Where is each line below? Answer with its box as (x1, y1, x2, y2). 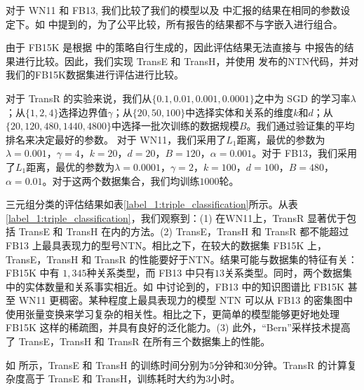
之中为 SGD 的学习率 (254, 90, 351, 105)
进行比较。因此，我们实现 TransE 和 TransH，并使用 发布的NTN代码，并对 (15, 53, 359, 68)
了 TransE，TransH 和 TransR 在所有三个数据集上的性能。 (6, 334, 271, 349)
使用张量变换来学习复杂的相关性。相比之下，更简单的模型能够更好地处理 (6, 306, 339, 321)
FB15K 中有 (6, 265, 60, 280)
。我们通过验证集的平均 (246, 118, 355, 133)
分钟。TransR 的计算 (253, 357, 347, 372)
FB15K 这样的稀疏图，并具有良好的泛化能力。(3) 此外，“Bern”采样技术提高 (6, 320, 351, 335)
